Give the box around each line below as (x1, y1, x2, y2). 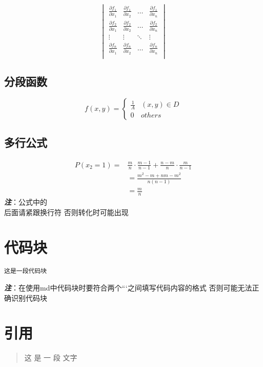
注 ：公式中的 (4, 197, 47, 207)
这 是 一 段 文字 (24, 352, 77, 363)
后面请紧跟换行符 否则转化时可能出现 (4, 206, 129, 217)
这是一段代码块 (4, 267, 47, 275)
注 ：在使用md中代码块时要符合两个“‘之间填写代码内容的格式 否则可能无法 (4, 282, 252, 293)
